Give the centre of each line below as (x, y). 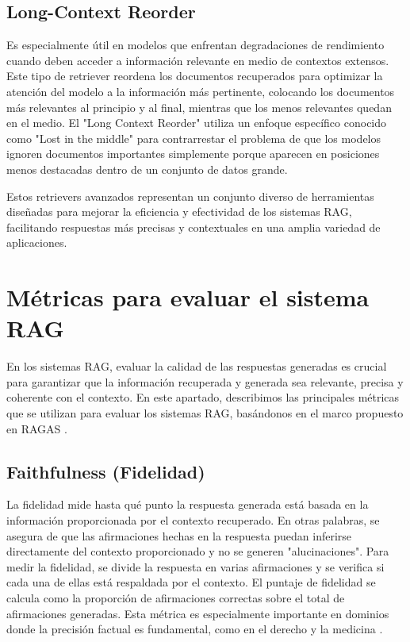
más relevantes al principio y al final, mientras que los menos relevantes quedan (199, 107)
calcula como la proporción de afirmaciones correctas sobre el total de (176, 597)
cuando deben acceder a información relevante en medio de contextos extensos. (198, 60)
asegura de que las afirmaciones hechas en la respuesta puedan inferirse (179, 535)
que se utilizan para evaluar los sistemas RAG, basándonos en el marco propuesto (205, 413)
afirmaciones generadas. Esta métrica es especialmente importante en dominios (198, 613)
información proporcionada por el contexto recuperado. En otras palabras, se (193, 520)
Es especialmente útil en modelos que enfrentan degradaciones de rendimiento (195, 45)
